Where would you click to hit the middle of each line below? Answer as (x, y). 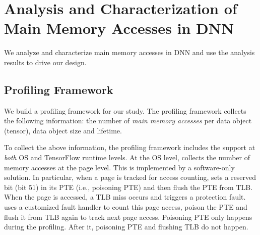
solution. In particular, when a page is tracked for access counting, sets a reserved (130, 177)
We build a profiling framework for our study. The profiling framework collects (125, 110)
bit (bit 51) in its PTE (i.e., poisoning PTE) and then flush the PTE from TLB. (128, 187)
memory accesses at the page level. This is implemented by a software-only (119, 167)
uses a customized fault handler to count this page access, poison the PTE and (126, 207)
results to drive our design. (45, 62)
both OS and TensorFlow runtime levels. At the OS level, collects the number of (127, 157)
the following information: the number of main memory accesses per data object (128, 121)
